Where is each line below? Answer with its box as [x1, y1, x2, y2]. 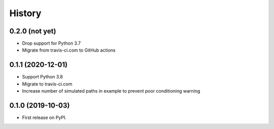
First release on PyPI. [22, 114, 67, 121]
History [9, 8, 42, 19]
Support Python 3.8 [22, 74, 63, 80]
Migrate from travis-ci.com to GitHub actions [22, 47, 116, 53]
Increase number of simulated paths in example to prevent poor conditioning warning [22, 88, 200, 94]
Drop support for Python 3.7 [22, 40, 81, 47]
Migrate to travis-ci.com [22, 81, 73, 87]
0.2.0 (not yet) [9, 27, 56, 35]
